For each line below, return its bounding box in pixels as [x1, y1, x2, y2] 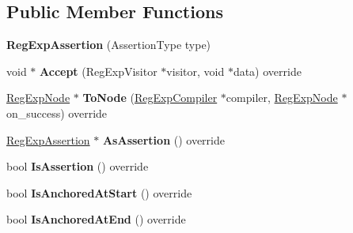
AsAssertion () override [102, 131, 225, 148]
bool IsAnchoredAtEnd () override [6, 211, 186, 227]
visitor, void [166, 62, 225, 79]
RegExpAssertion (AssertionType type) [6, 36, 211, 53]
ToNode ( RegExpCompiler [82, 89, 218, 106]
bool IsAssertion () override [6, 158, 149, 175]
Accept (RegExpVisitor [40, 62, 158, 79]
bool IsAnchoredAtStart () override [6, 184, 192, 201]
